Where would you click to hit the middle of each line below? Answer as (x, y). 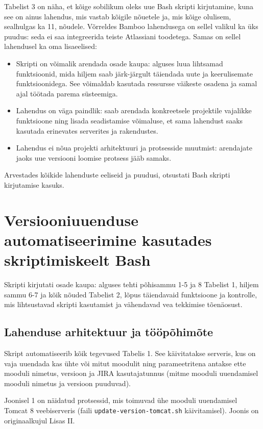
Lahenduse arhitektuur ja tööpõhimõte (109, 332)
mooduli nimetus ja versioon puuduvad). (67, 383)
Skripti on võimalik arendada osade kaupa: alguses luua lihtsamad (119, 63)
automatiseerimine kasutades (108, 239)
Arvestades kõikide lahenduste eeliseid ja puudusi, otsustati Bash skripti (117, 175)
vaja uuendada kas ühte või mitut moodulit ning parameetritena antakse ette (125, 363)
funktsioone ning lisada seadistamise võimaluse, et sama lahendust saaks (129, 120)
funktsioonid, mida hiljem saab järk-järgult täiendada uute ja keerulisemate (134, 73)
